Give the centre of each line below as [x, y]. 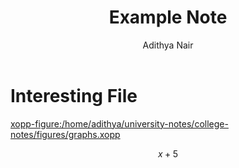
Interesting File [74, 95]
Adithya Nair [168, 45]
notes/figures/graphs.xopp [65, 134]
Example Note [168, 17]
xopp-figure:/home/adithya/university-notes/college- [119, 123]
